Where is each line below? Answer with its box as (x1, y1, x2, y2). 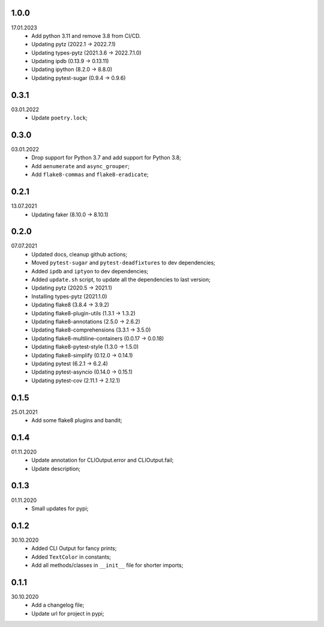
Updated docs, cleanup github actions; (31, 250, 128, 258)
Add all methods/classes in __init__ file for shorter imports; (31, 562, 184, 569)
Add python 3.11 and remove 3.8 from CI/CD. (31, 32, 141, 39)
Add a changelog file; (31, 601, 85, 609)
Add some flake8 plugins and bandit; (31, 416, 122, 423)
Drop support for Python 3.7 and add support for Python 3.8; (31, 154, 181, 162)
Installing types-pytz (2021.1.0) (31, 292, 107, 300)
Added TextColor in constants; (31, 553, 111, 560)
